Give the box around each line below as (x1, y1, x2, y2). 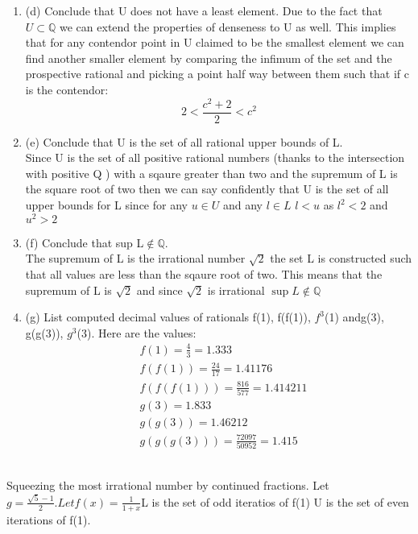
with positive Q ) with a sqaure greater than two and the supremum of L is (25, 164, 398, 181)
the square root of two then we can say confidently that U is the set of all (25, 180, 389, 197)
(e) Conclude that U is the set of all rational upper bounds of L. (25, 133, 343, 150)
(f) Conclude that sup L (25, 234, 144, 250)
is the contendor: (25, 81, 109, 97)
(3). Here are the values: (77, 324, 197, 341)
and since (136, 281, 183, 298)
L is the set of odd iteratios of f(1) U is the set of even (141, 493, 409, 510)
